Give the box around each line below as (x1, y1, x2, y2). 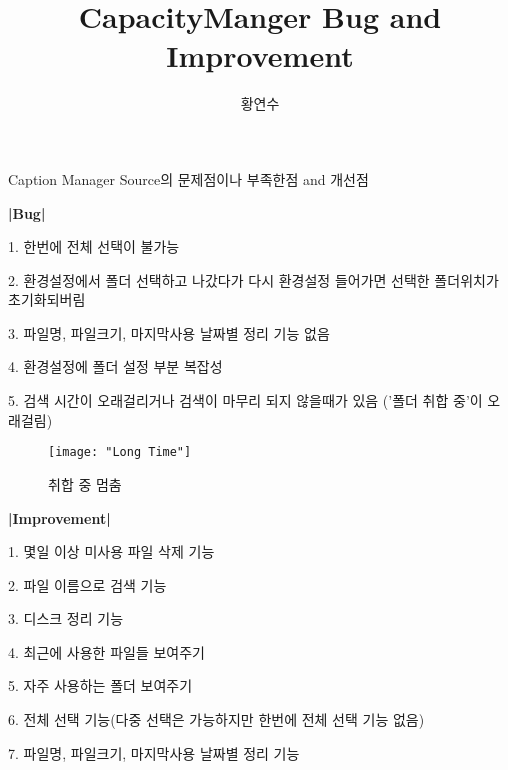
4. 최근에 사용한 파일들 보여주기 (8, 641, 205, 662)
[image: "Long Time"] (48, 445, 192, 460)
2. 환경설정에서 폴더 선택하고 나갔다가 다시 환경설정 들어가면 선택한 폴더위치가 (8, 269, 499, 290)
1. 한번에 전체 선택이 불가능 (8, 236, 180, 257)
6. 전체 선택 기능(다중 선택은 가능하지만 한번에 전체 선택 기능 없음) (8, 709, 425, 730)
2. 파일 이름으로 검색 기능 (8, 574, 167, 595)
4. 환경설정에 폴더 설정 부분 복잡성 (8, 356, 223, 377)
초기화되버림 (8, 289, 86, 310)
